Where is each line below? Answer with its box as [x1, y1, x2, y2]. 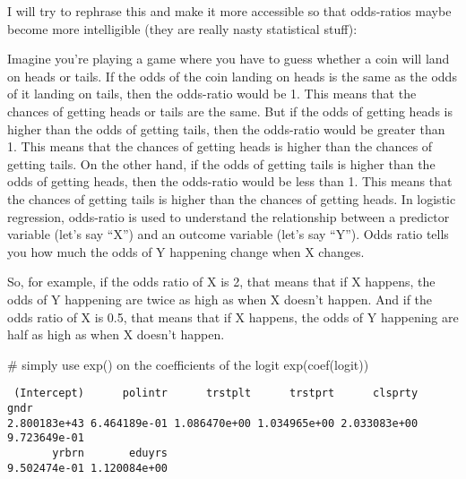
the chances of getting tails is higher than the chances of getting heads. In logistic [7, 189, 456, 208]
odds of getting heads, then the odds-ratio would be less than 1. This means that [7, 172, 453, 191]
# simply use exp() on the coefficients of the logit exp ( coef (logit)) [7, 355, 369, 373]
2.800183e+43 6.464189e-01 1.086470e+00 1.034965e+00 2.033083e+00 [7, 416, 419, 430]
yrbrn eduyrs [52, 446, 168, 459]
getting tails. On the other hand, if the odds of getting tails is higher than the [7, 154, 436, 173]
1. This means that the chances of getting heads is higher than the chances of [7, 137, 433, 156]
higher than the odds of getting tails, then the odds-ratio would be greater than [7, 119, 445, 138]
